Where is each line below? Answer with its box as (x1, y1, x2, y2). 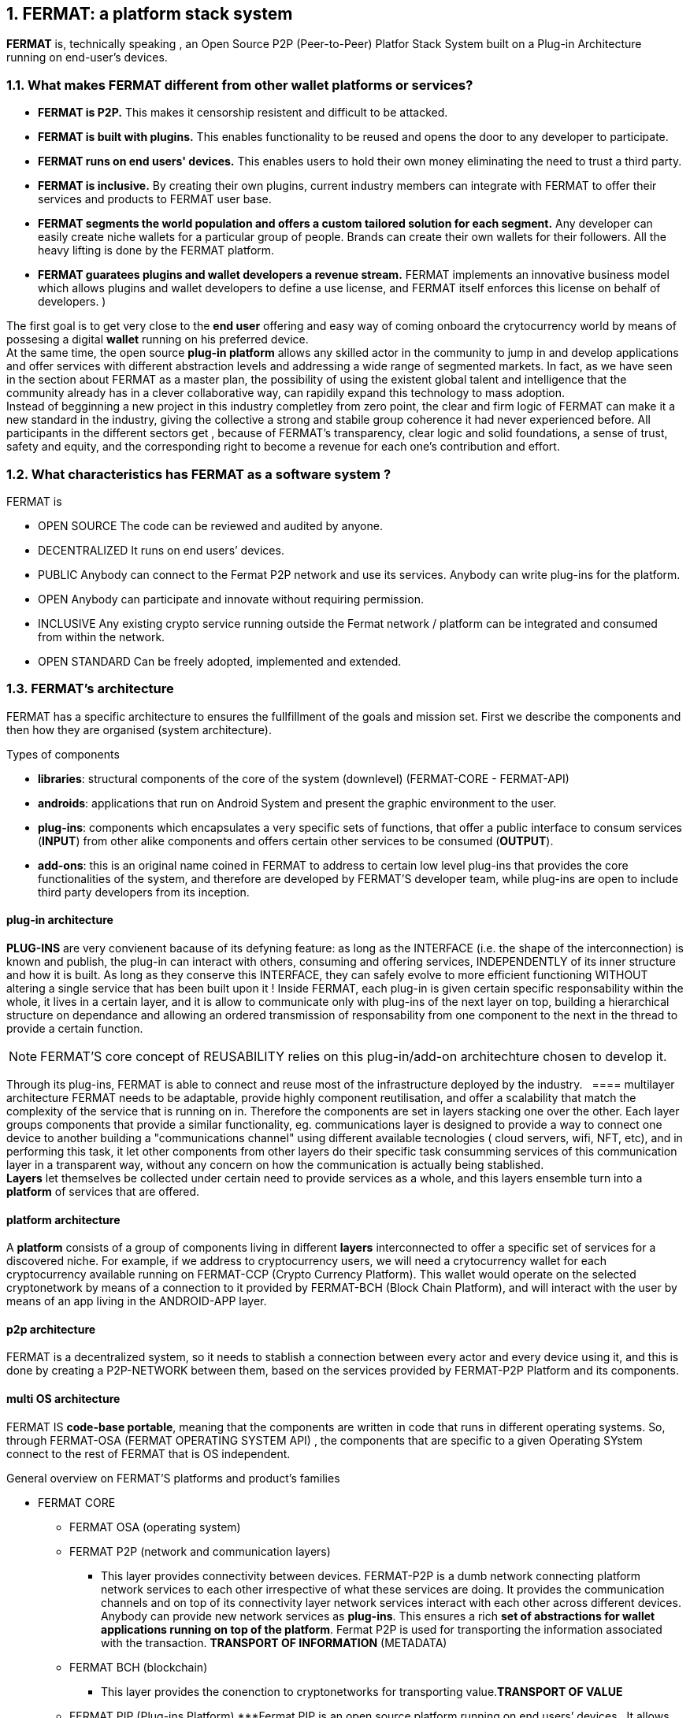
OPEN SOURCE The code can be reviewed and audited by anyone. (38, 518, 383, 532)
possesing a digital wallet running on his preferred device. (6, 332, 309, 347)
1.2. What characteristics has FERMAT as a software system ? (6, 466, 391, 482)
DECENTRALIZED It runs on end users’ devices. (38, 543, 284, 557)
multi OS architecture (6, 1391, 121, 1405)
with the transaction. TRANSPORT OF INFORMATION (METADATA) (101, 1635, 447, 1649)
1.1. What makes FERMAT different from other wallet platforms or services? (6, 76, 473, 93)
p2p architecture (6, 1322, 96, 1336)
